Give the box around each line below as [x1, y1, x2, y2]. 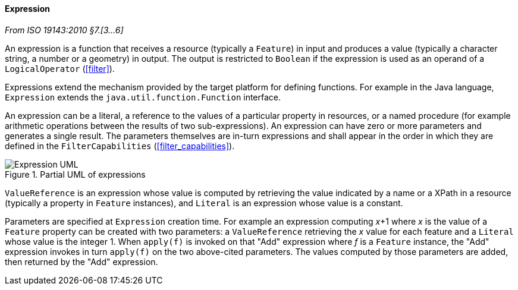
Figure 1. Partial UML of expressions [5, 169, 146, 179]
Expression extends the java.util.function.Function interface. [5, 92, 281, 102]
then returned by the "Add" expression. [5, 256, 158, 267]
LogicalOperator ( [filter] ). [5, 63, 115, 74]
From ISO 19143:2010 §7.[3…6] [5, 24, 124, 35]
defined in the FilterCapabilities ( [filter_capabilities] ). [5, 140, 235, 151]
